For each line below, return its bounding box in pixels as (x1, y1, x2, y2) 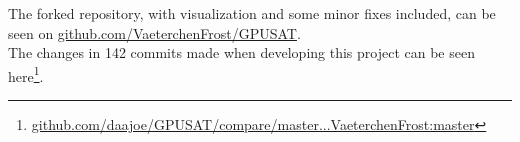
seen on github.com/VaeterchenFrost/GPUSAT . (8, 22, 301, 43)
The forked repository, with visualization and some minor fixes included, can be (8, 3, 496, 23)
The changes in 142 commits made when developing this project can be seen (8, 42, 475, 63)
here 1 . (8, 62, 44, 86)
